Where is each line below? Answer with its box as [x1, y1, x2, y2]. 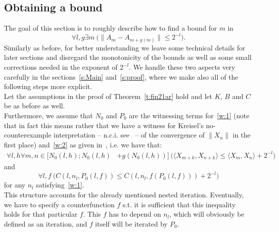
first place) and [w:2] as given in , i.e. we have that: [4, 139, 162, 149]
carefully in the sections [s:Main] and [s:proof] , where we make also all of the [4, 71, 238, 82]
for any [4, 180, 26, 190]
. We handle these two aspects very [129, 62, 235, 72]
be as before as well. [4, 100, 65, 111]
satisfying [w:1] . [36, 180, 85, 190]
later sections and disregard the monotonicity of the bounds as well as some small [4, 52, 252, 62]
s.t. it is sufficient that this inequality [122, 199, 236, 209]
